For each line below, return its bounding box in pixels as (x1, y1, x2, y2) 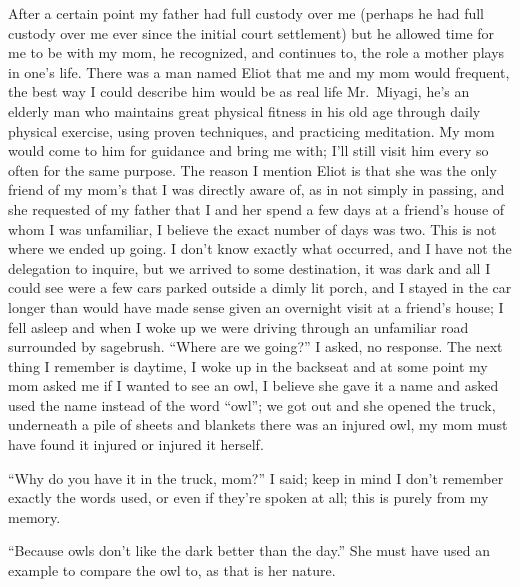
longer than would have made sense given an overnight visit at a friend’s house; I (8, 296, 504, 317)
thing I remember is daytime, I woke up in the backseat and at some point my (8, 355, 488, 376)
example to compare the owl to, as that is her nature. (8, 560, 336, 581)
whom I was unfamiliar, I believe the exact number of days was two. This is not (8, 218, 497, 239)
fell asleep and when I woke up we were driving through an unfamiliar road (8, 316, 469, 337)
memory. (8, 506, 61, 527)
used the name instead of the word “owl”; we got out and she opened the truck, (8, 394, 496, 415)
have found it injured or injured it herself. (8, 434, 264, 455)
